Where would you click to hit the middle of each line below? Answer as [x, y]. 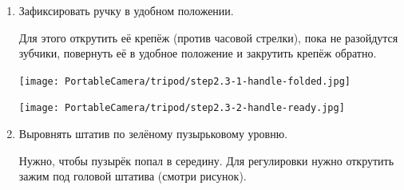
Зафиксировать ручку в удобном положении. [126, 10]
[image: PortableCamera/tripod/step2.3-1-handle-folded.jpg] [185, 81]
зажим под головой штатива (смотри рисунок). [133, 176]
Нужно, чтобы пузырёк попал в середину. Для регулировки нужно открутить [206, 160]
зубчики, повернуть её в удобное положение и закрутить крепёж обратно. [198, 53]
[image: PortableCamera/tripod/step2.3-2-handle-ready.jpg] [182, 108]
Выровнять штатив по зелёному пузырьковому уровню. [153, 134]
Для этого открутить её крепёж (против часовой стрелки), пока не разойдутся [208, 37]
